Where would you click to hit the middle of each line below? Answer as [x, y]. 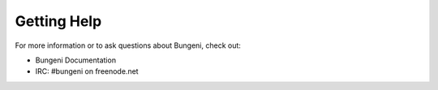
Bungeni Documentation [76, 60]
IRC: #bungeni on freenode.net [87, 71]
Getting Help [58, 21]
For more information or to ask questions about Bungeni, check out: [128, 45]
